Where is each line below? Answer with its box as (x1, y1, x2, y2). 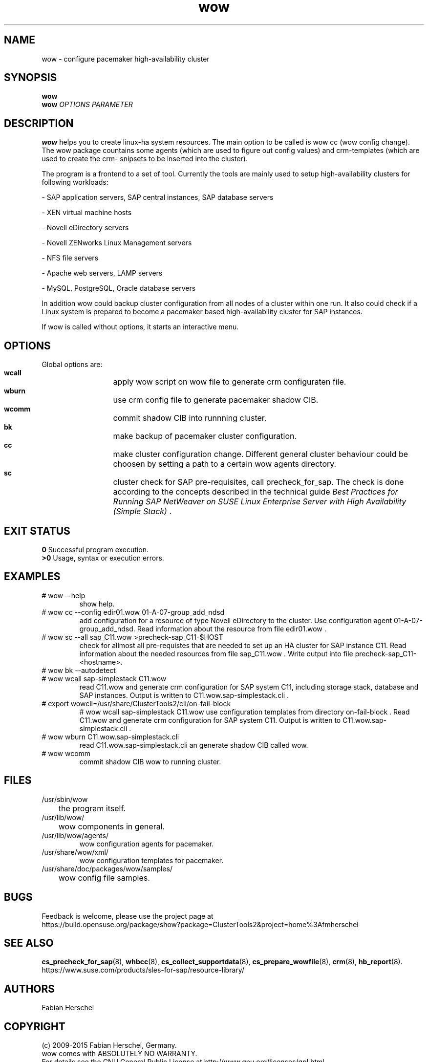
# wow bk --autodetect (42, 666, 116, 674)
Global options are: (42, 360, 103, 369)
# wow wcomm (42, 749, 91, 758)
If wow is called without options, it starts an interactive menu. (42, 323, 239, 331)
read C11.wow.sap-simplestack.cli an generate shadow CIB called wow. (79, 740, 308, 749)
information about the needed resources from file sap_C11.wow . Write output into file (79, 649, 353, 658)
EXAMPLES (4, 570, 61, 583)
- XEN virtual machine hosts (42, 208, 132, 217)
